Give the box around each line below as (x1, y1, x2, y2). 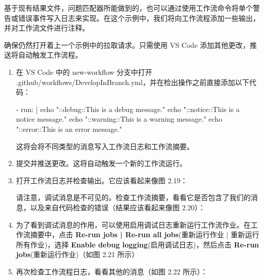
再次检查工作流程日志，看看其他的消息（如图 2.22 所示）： (16, 266, 208, 276)
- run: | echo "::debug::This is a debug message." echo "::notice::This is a (16, 103, 240, 114)
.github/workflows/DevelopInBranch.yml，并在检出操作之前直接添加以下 (16, 76, 249, 87)
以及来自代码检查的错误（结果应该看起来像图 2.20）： (30, 202, 206, 212)
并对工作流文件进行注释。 (4, 22, 89, 33)
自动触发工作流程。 (18, 49, 82, 60)
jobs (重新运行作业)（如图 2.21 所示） (16, 249, 139, 260)
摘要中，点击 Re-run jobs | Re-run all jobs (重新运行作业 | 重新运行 (30, 229, 259, 240)
